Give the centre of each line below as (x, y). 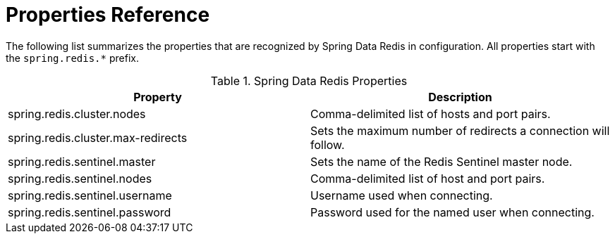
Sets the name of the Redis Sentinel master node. (442, 161)
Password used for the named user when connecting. (452, 212)
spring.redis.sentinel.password (90, 212)
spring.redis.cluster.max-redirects (98, 137)
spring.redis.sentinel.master (82, 161)
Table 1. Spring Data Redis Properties (309, 80)
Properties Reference (108, 15)
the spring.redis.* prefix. (72, 58)
